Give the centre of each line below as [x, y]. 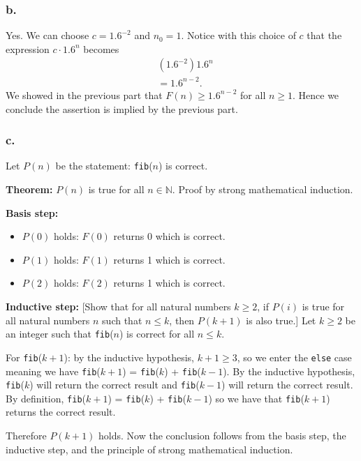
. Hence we [316, 95]
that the [324, 35]
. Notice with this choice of [238, 35]
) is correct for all [157, 334]
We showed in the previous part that [84, 95]
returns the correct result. [61, 412]
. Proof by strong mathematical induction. [263, 189]
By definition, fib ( [46, 398]
